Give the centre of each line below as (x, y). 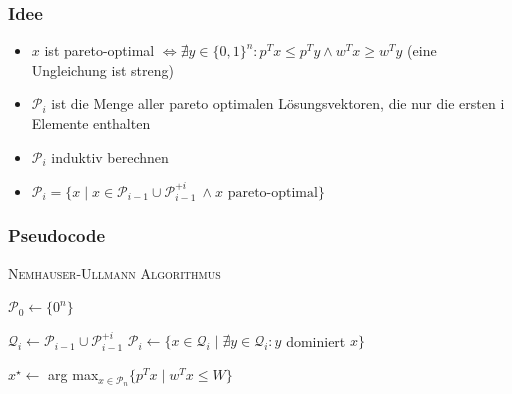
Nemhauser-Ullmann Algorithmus (114, 272)
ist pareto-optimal (99, 50)
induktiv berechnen (110, 156)
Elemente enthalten (91, 123)
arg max (73, 374)
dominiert (316, 340)
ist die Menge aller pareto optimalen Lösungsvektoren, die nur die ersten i (278, 103)
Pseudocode (57, 235)
